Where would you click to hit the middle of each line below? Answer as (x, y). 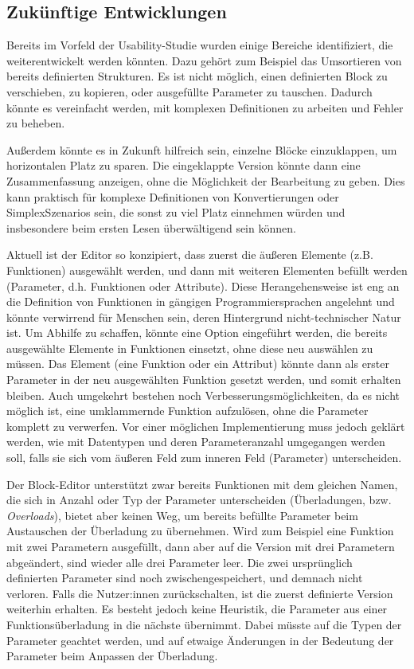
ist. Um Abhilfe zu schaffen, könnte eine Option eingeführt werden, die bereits (197, 333)
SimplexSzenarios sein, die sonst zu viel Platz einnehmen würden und (176, 212)
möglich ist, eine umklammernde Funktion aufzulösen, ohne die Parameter (187, 411)
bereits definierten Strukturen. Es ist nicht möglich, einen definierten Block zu (197, 76)
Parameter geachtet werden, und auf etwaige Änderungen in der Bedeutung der (200, 640)
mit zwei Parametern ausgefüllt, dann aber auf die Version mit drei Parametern (201, 547)
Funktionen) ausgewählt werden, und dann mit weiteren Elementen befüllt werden (207, 270)
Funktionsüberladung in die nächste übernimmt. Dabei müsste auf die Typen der (204, 624)
